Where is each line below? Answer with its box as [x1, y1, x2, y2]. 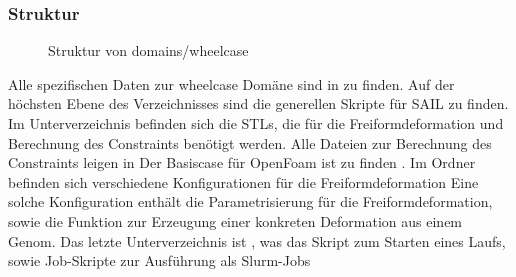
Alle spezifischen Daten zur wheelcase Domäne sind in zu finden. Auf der [8, 73, 455, 94]
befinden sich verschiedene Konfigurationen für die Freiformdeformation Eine [8, 171, 479, 192]
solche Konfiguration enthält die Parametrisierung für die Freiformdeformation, [8, 191, 493, 212]
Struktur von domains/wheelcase [48, 40, 249, 61]
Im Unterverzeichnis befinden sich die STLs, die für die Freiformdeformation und [8, 113, 504, 133]
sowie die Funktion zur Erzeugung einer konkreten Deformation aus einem [8, 210, 463, 231]
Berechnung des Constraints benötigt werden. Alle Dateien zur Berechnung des [8, 132, 492, 153]
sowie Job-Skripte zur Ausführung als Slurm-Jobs [8, 250, 311, 271]
